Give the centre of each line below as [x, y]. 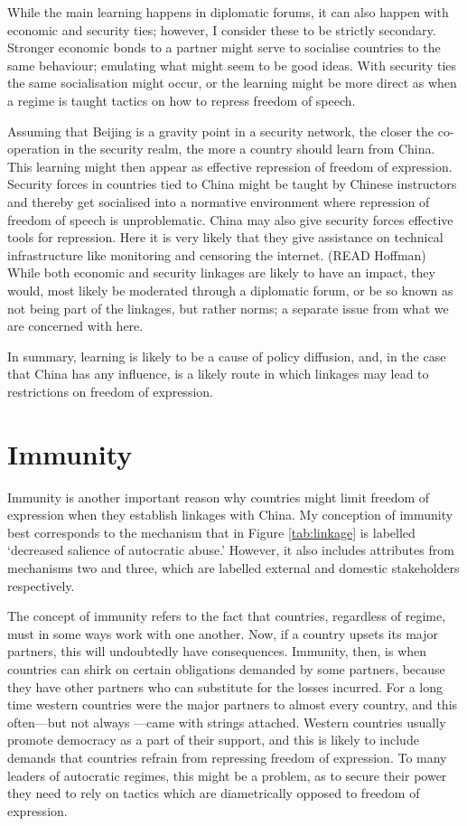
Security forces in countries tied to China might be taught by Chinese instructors [232, 184]
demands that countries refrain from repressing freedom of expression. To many [227, 757]
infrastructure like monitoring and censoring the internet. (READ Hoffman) [217, 254]
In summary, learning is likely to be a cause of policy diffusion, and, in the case [227, 356]
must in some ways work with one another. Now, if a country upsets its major [223, 633]
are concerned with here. [75, 326]
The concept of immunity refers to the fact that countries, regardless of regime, [227, 616]
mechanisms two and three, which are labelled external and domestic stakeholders [233, 567]
